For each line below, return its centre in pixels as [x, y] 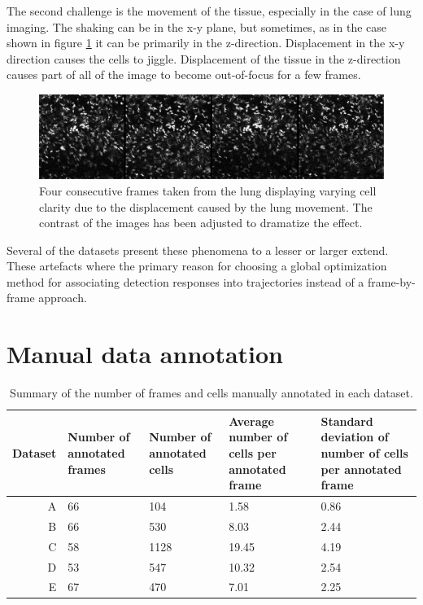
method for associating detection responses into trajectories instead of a [185, 281]
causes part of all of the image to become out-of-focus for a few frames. [184, 75]
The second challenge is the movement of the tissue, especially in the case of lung [209, 11]
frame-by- [392, 281]
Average [251, 421]
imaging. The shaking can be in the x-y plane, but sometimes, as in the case [197, 26]
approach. [63, 298]
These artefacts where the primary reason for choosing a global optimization [197, 266]
